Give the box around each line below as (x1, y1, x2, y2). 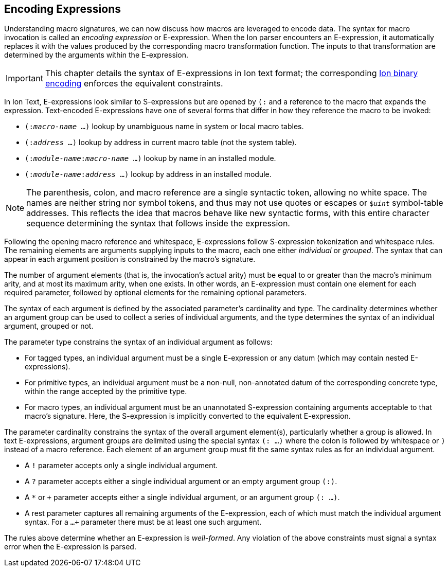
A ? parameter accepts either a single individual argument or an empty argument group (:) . (25, 477, 337, 486)
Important (6, 73, 43, 84)
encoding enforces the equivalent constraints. (45, 78, 223, 89)
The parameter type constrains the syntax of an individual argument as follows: (4, 337, 273, 347)
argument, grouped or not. (4, 322, 94, 331)
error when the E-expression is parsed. (4, 542, 136, 551)
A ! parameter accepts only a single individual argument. (25, 461, 218, 470)
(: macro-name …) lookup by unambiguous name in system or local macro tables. (25, 122, 304, 131)
